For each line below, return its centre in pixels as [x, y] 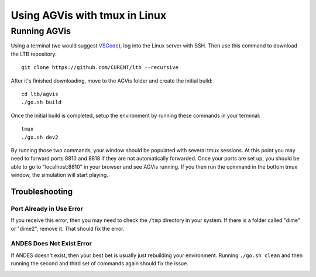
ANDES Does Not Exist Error [51, 244]
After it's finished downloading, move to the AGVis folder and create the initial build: [112, 81]
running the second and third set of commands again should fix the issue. [99, 264]
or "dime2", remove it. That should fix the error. [68, 228]
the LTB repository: [34, 54]
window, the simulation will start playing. [59, 175]
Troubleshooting [42, 191]
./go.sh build [41, 102]
